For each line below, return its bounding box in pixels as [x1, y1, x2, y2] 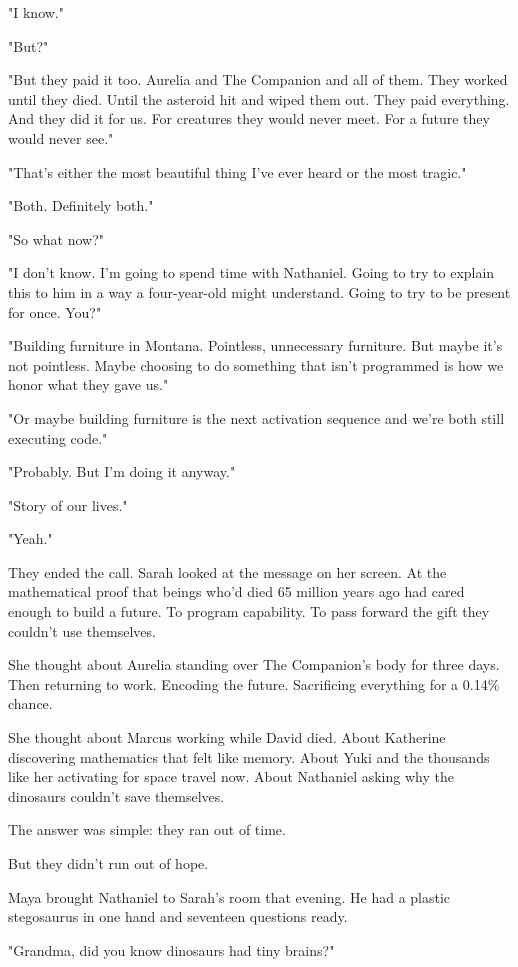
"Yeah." [8, 528, 53, 549]
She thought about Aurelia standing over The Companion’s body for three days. [8, 654, 500, 675]
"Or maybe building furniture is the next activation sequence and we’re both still [8, 407, 505, 428]
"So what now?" [8, 228, 105, 249]
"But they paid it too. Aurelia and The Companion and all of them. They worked [8, 69, 508, 90]
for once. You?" [8, 301, 102, 322]
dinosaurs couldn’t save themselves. [8, 785, 225, 806]
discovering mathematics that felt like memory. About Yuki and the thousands [8, 746, 490, 767]
